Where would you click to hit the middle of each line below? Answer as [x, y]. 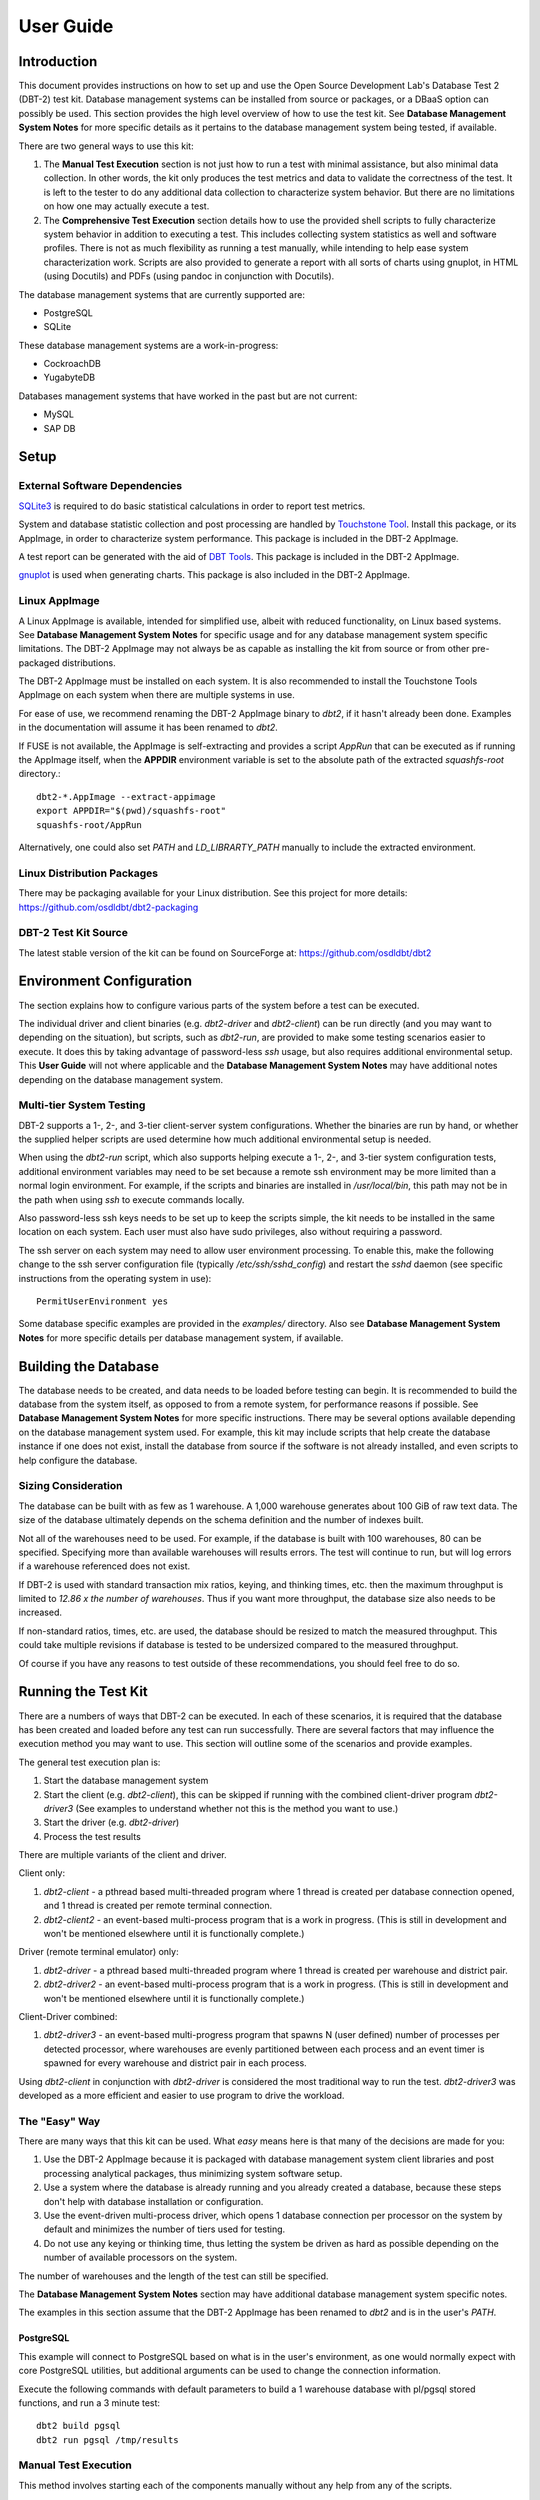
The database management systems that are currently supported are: [161, 294]
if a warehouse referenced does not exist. [104, 1566]
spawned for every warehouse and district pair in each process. [175, 2063]
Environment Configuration [105, 981]
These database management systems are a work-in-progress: [148, 345]
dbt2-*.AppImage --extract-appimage [126, 796]
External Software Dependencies [100, 486]
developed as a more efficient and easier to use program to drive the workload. [181, 2095]
